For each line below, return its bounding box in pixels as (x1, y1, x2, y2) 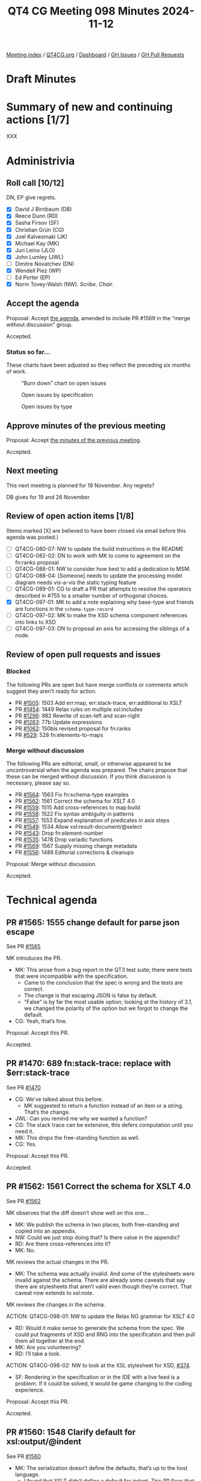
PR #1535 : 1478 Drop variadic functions (14, 836, 113, 843)
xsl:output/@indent (6, 1436, 82, 1447)
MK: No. (14, 1246, 36, 1254)
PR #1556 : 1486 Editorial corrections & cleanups (14, 849, 134, 856)
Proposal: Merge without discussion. (6, 861, 97, 868)
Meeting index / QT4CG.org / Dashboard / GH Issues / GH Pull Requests (6, 51, 185, 59)
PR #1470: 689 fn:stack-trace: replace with (6, 1058, 172, 1068)
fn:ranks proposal (14, 559, 59, 566)
